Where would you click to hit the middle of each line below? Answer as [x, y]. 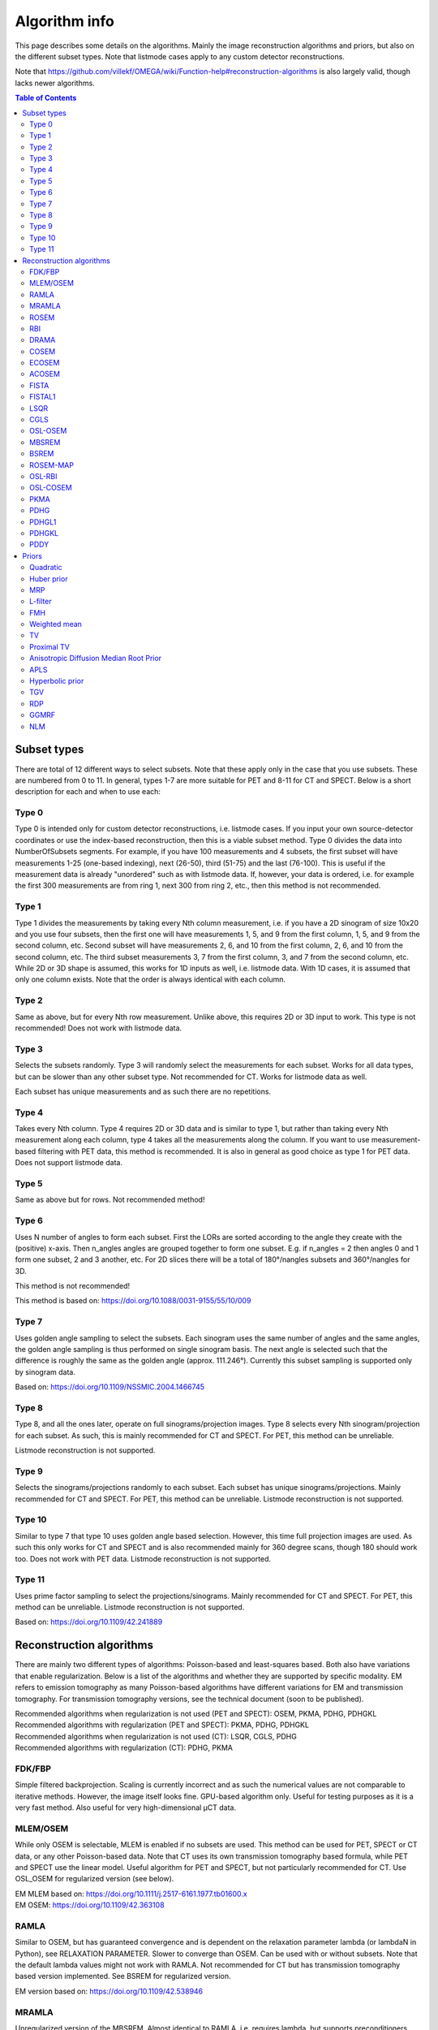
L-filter [41, 602]
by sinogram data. [45, 1371]
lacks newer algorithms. [55, 83]
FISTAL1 [43, 397]
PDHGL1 [43, 522]
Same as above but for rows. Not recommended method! [110, 1200]
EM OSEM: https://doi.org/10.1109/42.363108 [90, 1905]
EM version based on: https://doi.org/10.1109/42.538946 [109, 1991]
